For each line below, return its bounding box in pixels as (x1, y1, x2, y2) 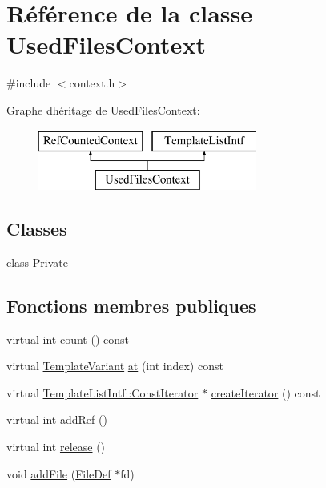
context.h (69, 75, 115, 91)
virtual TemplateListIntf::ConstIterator (6, 384, 199, 401)
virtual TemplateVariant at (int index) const (6, 357, 223, 374)
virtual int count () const (6, 330, 129, 347)
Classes (6, 216, 67, 241)
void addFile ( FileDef (6, 465, 111, 482)
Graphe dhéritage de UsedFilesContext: (6, 101, 200, 118)
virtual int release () (6, 438, 106, 455)
